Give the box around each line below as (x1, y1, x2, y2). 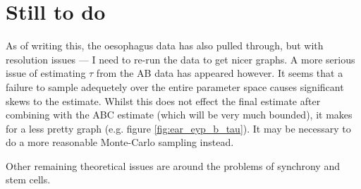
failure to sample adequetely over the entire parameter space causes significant (6, 79, 344, 94)
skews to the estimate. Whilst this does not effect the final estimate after (6, 93, 321, 108)
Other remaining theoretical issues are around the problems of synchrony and (6, 158, 340, 173)
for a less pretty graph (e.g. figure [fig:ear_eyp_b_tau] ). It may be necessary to (6, 121, 351, 135)
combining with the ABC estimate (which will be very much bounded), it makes (6, 107, 353, 122)
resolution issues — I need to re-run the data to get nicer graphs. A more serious (6, 51, 355, 66)
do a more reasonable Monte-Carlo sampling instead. (6, 135, 234, 150)
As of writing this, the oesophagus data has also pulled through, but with (6, 38, 324, 53)
